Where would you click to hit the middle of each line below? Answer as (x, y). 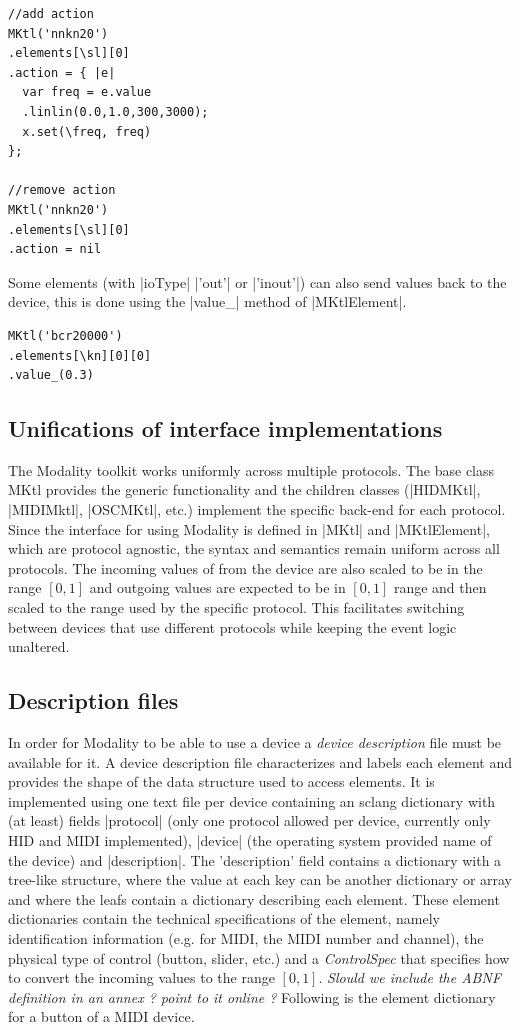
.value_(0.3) (51, 375)
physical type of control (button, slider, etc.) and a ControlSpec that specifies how (259, 957)
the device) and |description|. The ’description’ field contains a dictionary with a (255, 859)
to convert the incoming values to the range (141, 977)
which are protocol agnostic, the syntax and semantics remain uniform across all (254, 548)
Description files (93, 700)
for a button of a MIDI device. (101, 1016)
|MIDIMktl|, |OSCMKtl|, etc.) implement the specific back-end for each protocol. (257, 509)
